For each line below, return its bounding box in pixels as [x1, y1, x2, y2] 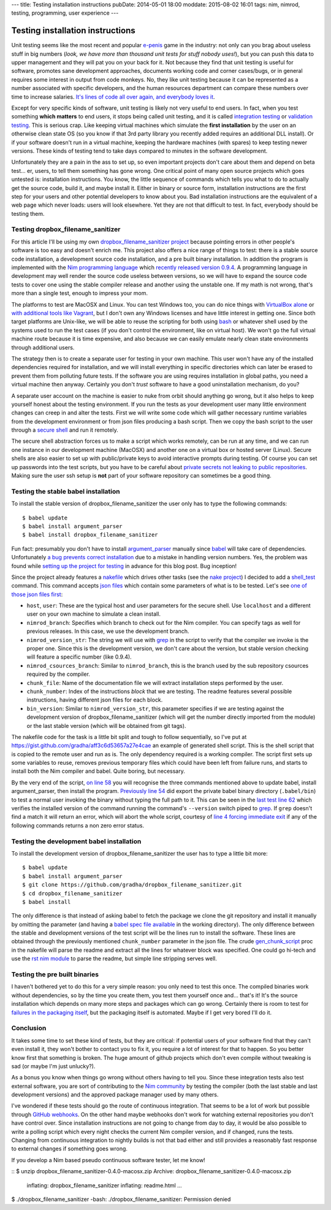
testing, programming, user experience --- [11, 9, 119, 17]
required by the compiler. [26, 670, 90, 678]
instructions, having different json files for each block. [26, 696, 163, 703]
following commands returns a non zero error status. [11, 822, 145, 829]
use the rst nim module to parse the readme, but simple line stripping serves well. [11, 955, 218, 962]
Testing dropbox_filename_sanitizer [11, 225, 121, 234]
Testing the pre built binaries [11, 970, 99, 979]
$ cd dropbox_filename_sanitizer [22, 890, 123, 897]
